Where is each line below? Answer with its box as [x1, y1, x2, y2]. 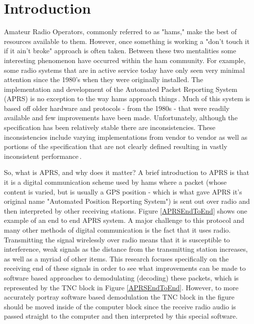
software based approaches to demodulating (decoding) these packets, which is [4, 272, 239, 282]
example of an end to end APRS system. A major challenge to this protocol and [4, 215, 245, 225]
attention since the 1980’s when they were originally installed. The [4, 74, 204, 85]
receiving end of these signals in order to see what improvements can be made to [4, 263, 246, 273]
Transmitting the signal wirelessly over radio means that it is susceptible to [4, 234, 230, 244]
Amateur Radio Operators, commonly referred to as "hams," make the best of [4, 26, 237, 37]
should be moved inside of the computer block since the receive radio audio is [4, 301, 236, 311]
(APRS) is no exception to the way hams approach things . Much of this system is [4, 93, 250, 104]
